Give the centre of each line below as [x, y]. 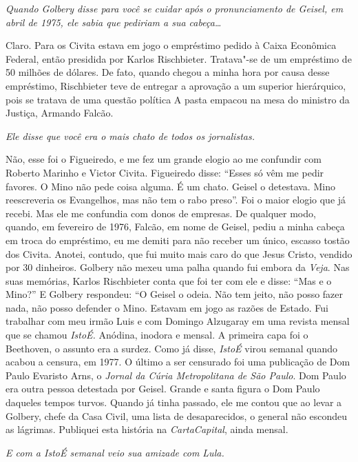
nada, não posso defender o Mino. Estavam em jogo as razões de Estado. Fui [167, 307]
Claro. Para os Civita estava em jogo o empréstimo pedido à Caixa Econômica [171, 45]
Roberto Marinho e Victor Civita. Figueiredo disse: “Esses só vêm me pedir [165, 172]
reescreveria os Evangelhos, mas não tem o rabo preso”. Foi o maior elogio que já [176, 200]
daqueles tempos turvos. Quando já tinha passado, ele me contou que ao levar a [174, 402]
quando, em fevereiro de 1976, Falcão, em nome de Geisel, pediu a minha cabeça [175, 227]
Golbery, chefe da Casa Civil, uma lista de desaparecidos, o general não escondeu [177, 415]
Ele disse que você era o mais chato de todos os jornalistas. [130, 135]
